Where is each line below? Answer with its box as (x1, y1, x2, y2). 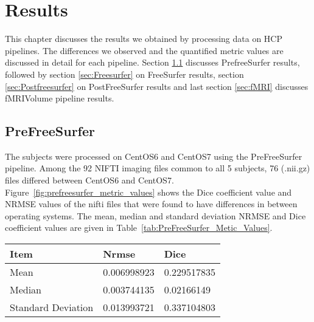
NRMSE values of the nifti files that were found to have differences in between (5, 197, 298, 210)
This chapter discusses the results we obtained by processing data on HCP (5, 32, 282, 45)
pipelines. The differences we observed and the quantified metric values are (5, 44, 284, 57)
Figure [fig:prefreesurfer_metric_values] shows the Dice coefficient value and (5, 185, 292, 198)
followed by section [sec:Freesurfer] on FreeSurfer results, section (5, 67, 244, 80)
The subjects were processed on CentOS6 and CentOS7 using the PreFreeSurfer (5, 149, 302, 162)
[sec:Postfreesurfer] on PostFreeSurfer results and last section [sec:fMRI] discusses (5, 80, 309, 92)
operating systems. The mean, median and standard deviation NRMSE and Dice (5, 209, 306, 222)
